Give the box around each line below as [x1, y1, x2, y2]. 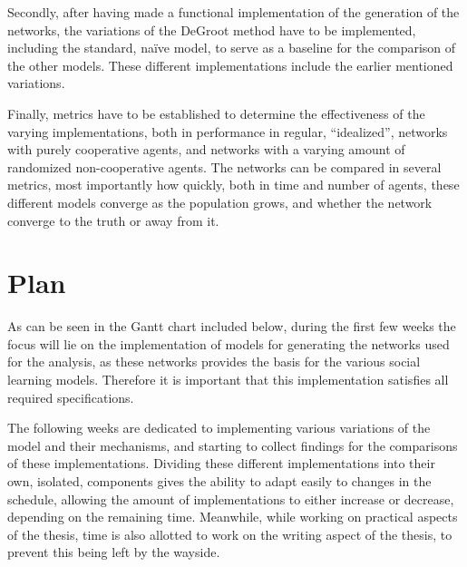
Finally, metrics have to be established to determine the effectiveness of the [7, 103, 425, 122]
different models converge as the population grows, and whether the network [7, 192, 433, 211]
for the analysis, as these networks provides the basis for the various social [7, 352, 421, 371]
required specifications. [7, 387, 134, 406]
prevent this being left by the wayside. [7, 543, 220, 562]
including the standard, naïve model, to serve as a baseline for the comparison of [7, 38, 456, 57]
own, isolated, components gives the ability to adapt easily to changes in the [7, 472, 432, 490]
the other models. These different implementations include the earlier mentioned [7, 55, 453, 74]
